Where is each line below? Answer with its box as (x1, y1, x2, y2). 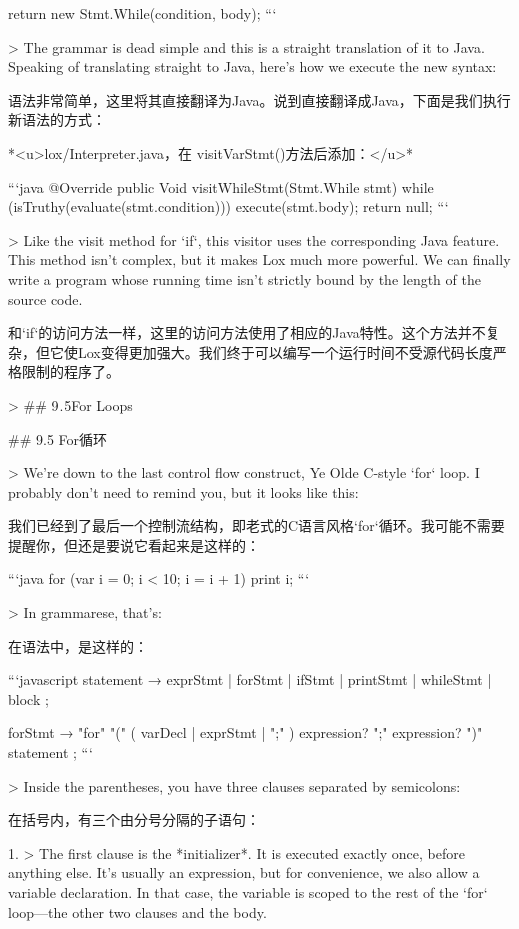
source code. (8, 288, 83, 309)
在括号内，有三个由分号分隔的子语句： (8, 809, 260, 830)
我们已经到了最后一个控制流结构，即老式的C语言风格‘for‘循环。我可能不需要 (8, 515, 505, 536)
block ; (8, 688, 49, 709)
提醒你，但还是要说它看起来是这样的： (8, 534, 260, 555)
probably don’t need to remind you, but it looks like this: (8, 481, 359, 502)
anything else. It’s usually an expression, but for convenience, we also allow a (8, 862, 480, 883)
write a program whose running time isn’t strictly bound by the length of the (8, 268, 481, 289)
